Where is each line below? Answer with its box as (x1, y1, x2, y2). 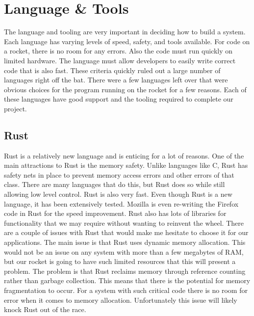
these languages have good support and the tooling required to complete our (4, 94, 233, 104)
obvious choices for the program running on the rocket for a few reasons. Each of (4, 84, 247, 94)
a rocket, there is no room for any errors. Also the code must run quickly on (4, 46, 233, 56)
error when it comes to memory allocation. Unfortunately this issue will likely (4, 294, 237, 305)
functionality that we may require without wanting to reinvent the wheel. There (4, 217, 244, 228)
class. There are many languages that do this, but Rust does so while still (4, 179, 225, 189)
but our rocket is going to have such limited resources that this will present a (4, 256, 236, 266)
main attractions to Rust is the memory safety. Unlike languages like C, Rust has (4, 160, 248, 170)
